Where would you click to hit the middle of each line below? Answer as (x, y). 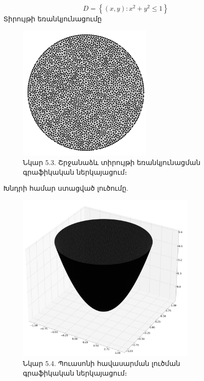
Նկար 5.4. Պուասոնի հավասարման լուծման (102, 363)
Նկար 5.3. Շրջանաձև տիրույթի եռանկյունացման (112, 162)
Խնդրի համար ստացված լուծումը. (66, 188)
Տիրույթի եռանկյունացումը (53, 18)
